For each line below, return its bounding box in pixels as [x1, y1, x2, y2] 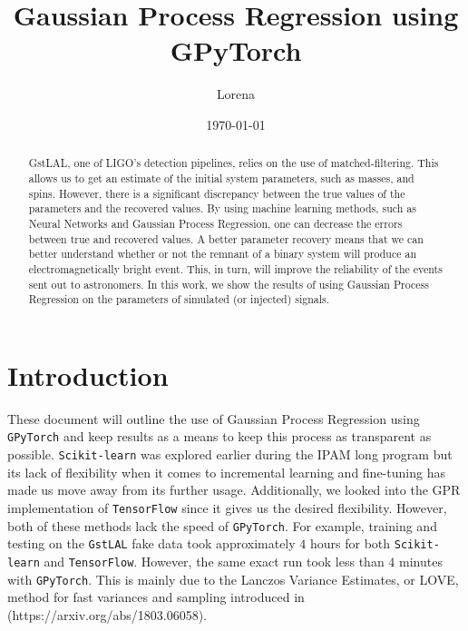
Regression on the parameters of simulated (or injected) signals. [28, 291, 330, 307]
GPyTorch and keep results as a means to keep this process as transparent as [7, 427, 432, 446]
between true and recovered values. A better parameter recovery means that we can [28, 231, 424, 246]
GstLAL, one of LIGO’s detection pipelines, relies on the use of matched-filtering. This [28, 155, 439, 171]
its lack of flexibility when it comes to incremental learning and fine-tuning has [7, 462, 445, 481]
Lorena [216, 84, 256, 104]
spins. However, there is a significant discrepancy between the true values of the [28, 185, 405, 201]
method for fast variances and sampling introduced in [7, 587, 305, 606]
